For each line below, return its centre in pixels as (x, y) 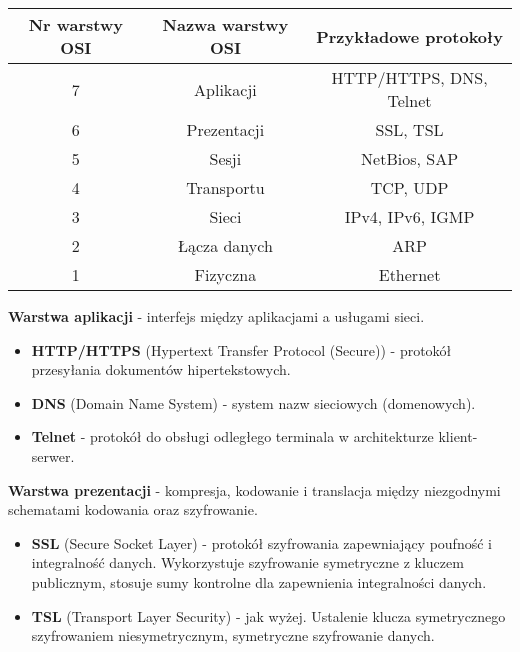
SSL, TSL (409, 129)
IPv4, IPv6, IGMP (409, 216)
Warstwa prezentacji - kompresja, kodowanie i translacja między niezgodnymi (254, 489)
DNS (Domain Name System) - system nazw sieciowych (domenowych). (253, 402)
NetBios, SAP (410, 158)
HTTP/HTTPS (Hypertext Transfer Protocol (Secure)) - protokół (241, 349)
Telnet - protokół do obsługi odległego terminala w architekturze (232, 436)
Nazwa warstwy (225, 24)
